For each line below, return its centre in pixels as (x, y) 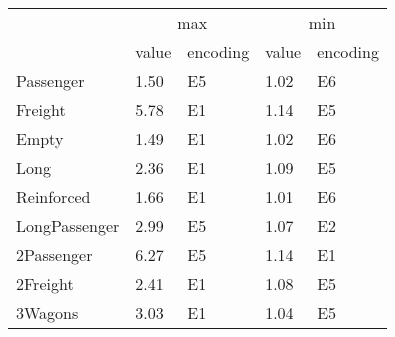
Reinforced (53, 196)
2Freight (45, 283)
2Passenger (54, 254)
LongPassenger (68, 225)
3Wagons (47, 312)
